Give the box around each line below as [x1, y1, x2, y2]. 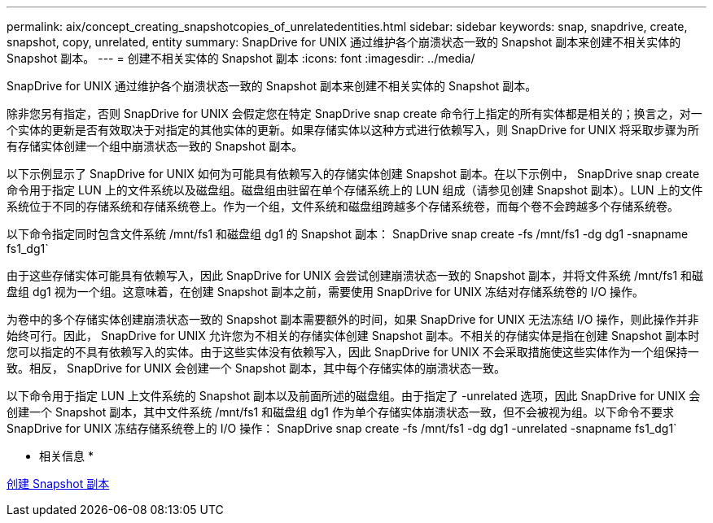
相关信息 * [39, 449, 94, 463]
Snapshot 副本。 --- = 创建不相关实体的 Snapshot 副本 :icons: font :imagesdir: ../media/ [7, 51, 475, 65]
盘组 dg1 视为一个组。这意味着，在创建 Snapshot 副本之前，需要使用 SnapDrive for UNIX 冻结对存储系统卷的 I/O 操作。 [7, 285, 645, 299]
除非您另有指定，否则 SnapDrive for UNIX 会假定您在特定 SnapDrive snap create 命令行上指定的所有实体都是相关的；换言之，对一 [7, 107, 702, 120]
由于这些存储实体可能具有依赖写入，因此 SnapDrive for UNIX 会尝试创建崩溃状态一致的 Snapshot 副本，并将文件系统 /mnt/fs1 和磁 [7, 268, 704, 282]
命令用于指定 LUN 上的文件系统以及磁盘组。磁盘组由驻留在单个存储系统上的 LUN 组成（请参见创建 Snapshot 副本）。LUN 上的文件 [7, 183, 703, 197]
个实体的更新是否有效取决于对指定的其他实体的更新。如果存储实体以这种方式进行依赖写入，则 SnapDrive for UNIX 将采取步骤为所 [7, 123, 699, 137]
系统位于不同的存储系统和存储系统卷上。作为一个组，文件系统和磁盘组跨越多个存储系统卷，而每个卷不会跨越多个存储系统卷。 [7, 199, 679, 213]
